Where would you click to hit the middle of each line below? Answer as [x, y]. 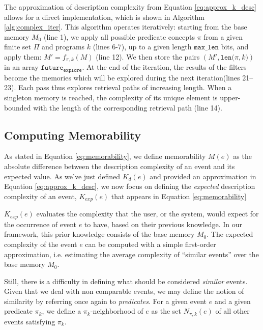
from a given [223, 36]
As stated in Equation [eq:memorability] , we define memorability [105, 156]
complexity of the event [41, 244]
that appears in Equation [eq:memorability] [179, 196]
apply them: [23, 56]
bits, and [235, 47]
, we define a [62, 311]
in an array [21, 67]
